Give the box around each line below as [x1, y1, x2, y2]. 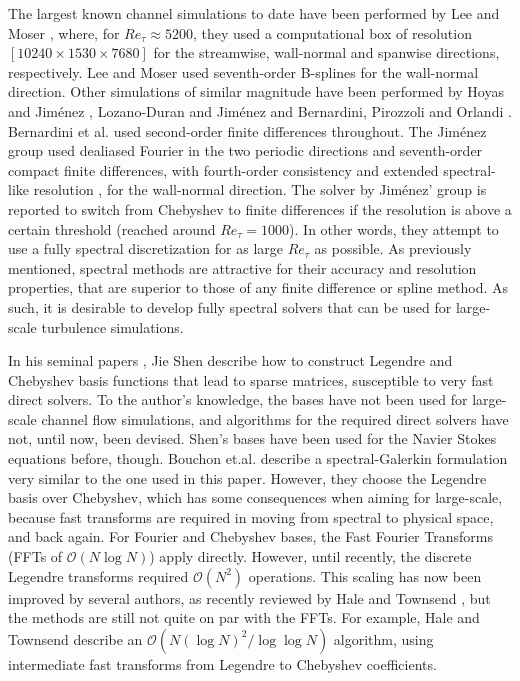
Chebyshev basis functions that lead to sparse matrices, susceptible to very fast [8, 369, 494, 390]
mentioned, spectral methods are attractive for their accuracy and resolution [8, 257, 477, 278]
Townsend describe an [8, 628, 143, 649]
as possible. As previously [314, 238, 472, 259]
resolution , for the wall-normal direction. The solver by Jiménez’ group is [33, 179, 487, 200]
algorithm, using [333, 628, 434, 649]
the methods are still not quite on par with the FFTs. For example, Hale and [8, 607, 480, 628]
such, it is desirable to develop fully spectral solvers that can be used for [8, 296, 452, 317]
